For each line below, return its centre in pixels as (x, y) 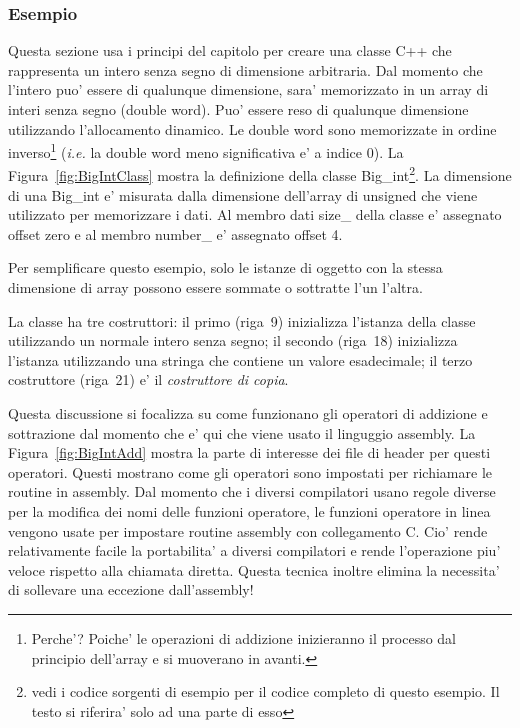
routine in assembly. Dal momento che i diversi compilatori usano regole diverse (252, 491)
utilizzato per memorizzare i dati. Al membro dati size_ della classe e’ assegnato (255, 214)
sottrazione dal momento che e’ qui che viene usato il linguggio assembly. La (242, 432)
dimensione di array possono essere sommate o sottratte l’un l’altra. (215, 287)
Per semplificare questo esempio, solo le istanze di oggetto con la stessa (225, 267)
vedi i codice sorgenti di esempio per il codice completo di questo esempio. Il (265, 691)
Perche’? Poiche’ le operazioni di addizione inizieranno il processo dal (244, 637)
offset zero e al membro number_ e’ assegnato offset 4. (175, 233)
